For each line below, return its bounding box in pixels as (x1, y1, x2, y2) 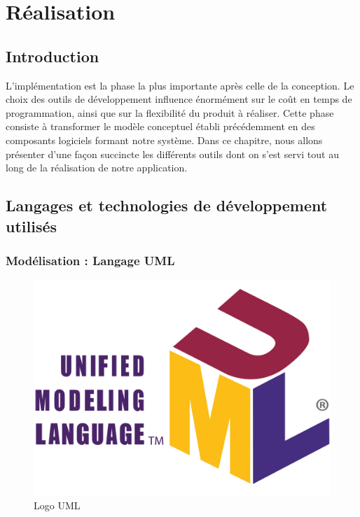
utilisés (6, 215, 57, 236)
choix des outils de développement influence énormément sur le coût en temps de (6, 92, 352, 106)
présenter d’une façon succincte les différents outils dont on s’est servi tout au (6, 146, 339, 161)
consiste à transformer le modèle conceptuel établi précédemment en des (6, 119, 315, 134)
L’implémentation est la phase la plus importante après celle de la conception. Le (6, 78, 354, 92)
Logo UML (34, 497, 81, 512)
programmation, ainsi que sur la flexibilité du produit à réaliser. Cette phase (6, 105, 334, 120)
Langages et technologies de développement (6, 194, 328, 216)
